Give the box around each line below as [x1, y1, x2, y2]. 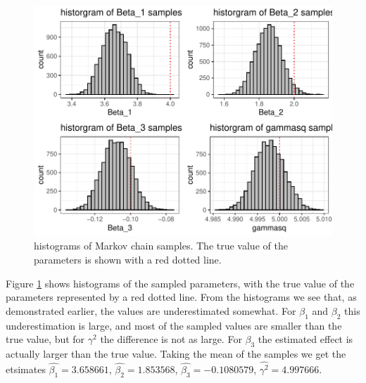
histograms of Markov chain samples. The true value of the [34, 238, 288, 253]
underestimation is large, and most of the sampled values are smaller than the [6, 318, 342, 332]
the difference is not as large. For [100, 332, 242, 346]
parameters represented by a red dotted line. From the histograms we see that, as [6, 290, 357, 304]
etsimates [6, 361, 46, 376]
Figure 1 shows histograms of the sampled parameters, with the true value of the [6, 275, 355, 290]
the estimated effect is [258, 332, 353, 346]
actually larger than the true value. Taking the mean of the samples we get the [6, 346, 346, 361]
